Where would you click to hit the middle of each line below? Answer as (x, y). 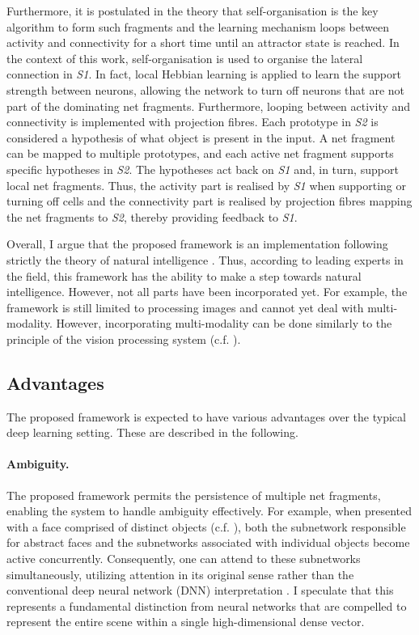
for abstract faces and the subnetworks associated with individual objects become (208, 542)
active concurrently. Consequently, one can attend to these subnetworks (184, 559)
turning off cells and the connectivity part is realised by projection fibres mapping (209, 201)
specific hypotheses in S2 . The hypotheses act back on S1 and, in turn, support (203, 169)
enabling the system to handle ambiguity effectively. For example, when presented (209, 511)
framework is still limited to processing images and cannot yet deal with (185, 307)
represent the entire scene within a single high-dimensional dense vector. (186, 622)
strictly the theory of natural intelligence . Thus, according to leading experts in (205, 259)
